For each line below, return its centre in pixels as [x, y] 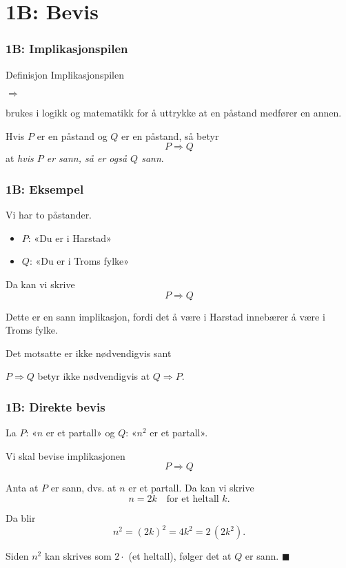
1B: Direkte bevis [55, 406]
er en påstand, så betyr [170, 135]
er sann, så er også [87, 158]
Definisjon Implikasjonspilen [65, 74]
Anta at [22, 488]
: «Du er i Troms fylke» [79, 261]
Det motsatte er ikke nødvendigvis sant [89, 353]
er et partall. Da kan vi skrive [191, 488]
